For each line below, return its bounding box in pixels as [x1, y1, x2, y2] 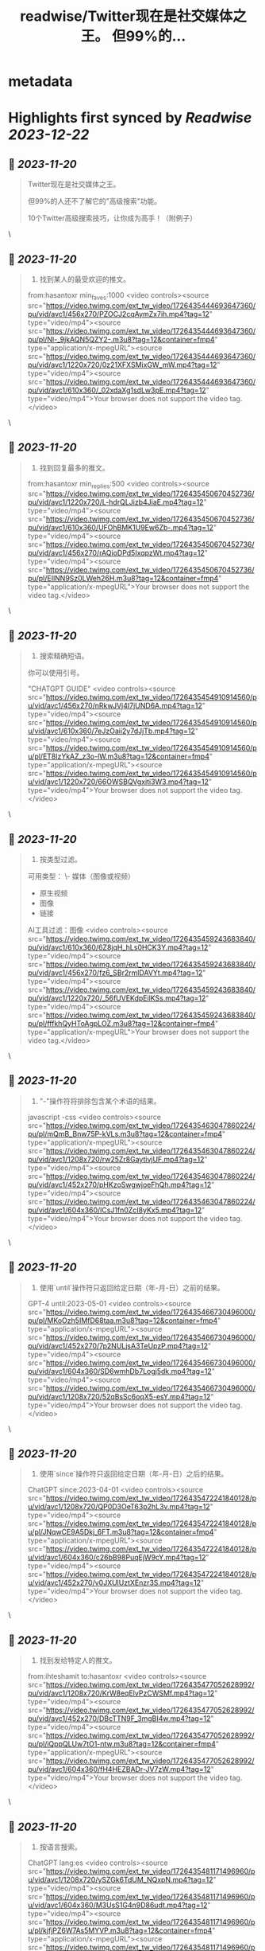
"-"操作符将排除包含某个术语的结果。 [39, 1096, 161, 1106]
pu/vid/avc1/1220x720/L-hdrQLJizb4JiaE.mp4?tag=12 [27, 498, 204, 507]
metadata [8, 72, 73, 91]
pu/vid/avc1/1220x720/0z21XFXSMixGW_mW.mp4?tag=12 [27, 360, 217, 369]
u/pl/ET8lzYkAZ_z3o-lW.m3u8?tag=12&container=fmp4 [27, 751, 210, 761]
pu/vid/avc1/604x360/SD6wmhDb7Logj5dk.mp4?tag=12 [27, 1366, 212, 1375]
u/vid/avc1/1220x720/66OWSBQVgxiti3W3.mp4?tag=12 [27, 777, 209, 786]
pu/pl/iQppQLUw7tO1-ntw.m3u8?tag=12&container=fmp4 [27, 1739, 217, 1749]
